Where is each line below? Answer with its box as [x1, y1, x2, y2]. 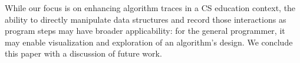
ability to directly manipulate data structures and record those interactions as [5, 13, 286, 25]
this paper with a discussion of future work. [5, 47, 162, 60]
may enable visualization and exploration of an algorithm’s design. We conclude [5, 36, 293, 48]
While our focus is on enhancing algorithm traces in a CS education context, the [5, 2, 296, 13]
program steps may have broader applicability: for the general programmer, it [5, 24, 285, 37]
